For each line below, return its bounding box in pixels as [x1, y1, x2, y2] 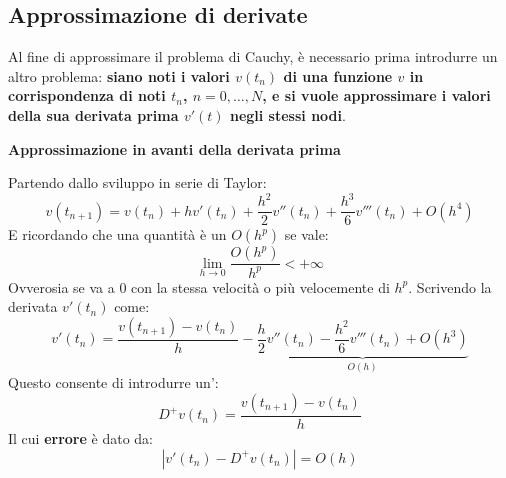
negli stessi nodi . [229, 104, 346, 125]
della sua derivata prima [8, 104, 179, 125]
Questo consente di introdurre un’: [8, 372, 219, 393]
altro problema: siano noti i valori [8, 65, 230, 86]
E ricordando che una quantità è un [8, 224, 227, 245]
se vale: [284, 224, 329, 245]
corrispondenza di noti [8, 85, 166, 106]
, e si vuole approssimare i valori [262, 85, 491, 106]
